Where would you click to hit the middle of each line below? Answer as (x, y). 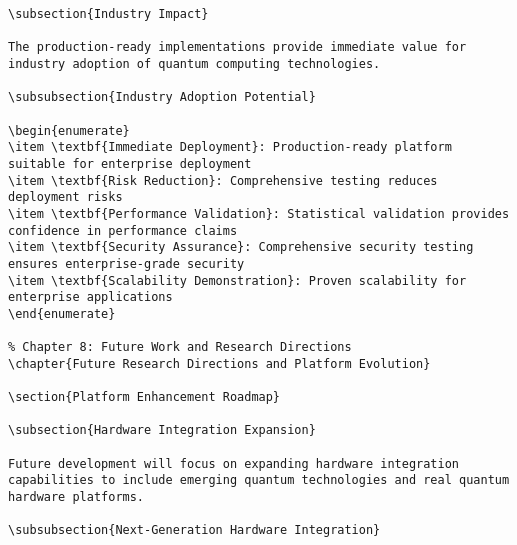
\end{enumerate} (62, 313)
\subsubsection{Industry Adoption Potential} (162, 97)
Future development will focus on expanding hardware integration (234, 463)
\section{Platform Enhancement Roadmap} (144, 397)
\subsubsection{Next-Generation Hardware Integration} (194, 530)
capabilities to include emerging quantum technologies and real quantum (259, 480)
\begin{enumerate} (69, 130)
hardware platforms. (76, 497)
